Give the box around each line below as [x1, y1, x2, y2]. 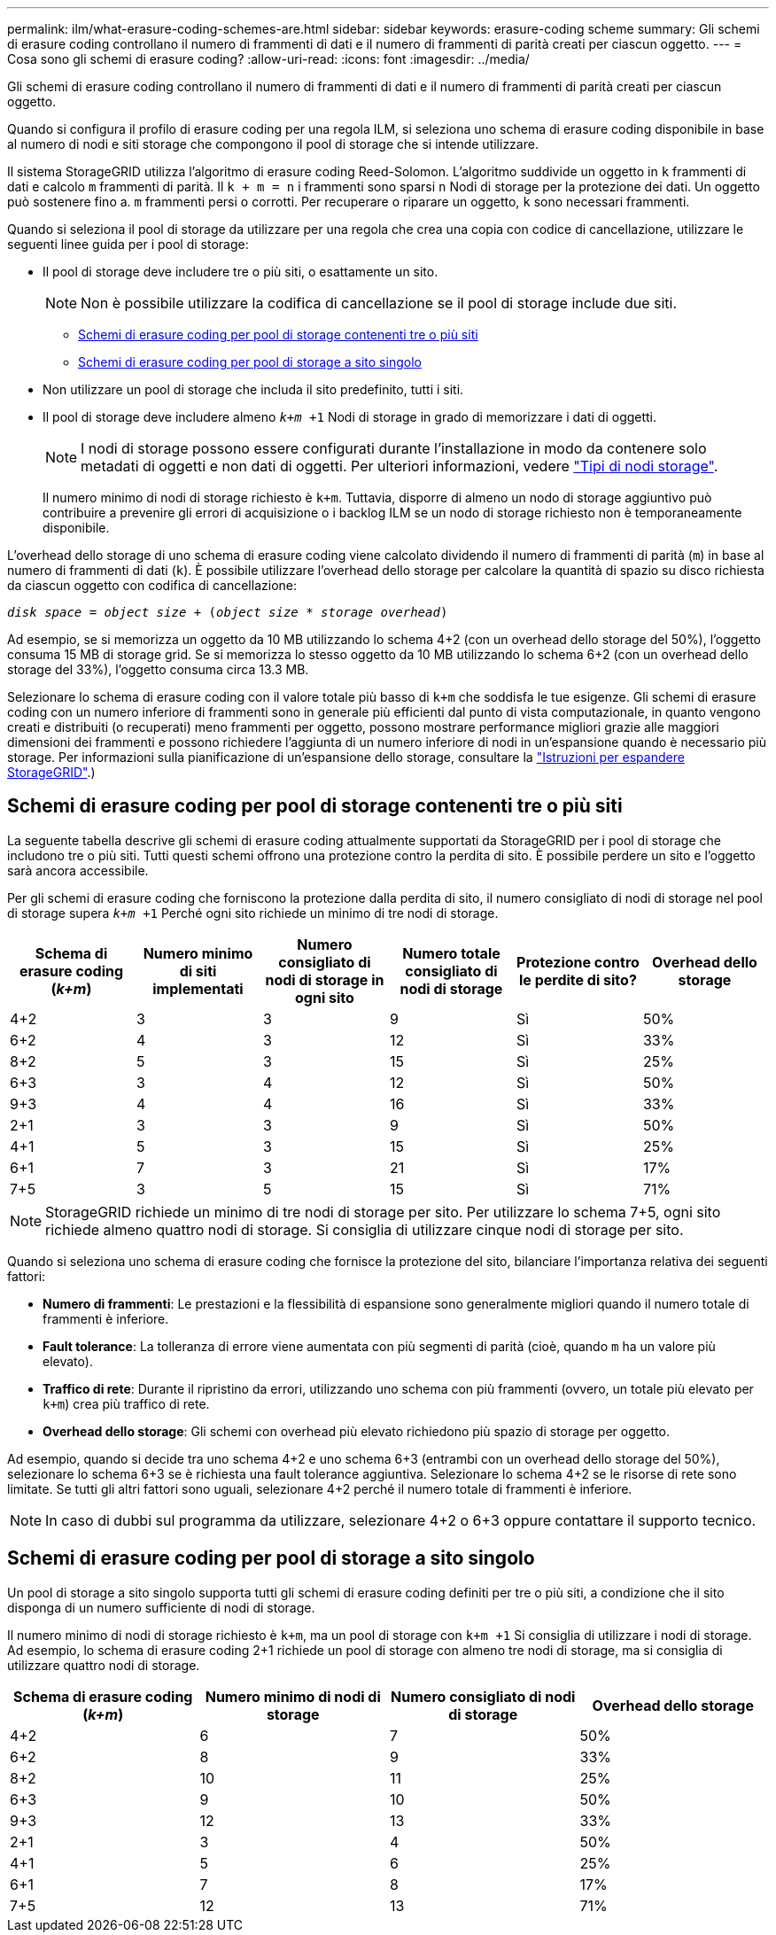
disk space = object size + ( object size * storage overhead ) [7, 605, 448, 619]
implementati [152, 979, 244, 998]
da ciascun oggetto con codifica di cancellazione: [7, 578, 297, 593]
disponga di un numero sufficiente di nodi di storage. [7, 1599, 315, 1615]
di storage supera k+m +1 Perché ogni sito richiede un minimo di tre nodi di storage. [7, 905, 499, 921]
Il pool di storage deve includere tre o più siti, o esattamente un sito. [43, 264, 438, 279]
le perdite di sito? [519, 970, 637, 989]
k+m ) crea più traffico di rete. [43, 1395, 210, 1411]
